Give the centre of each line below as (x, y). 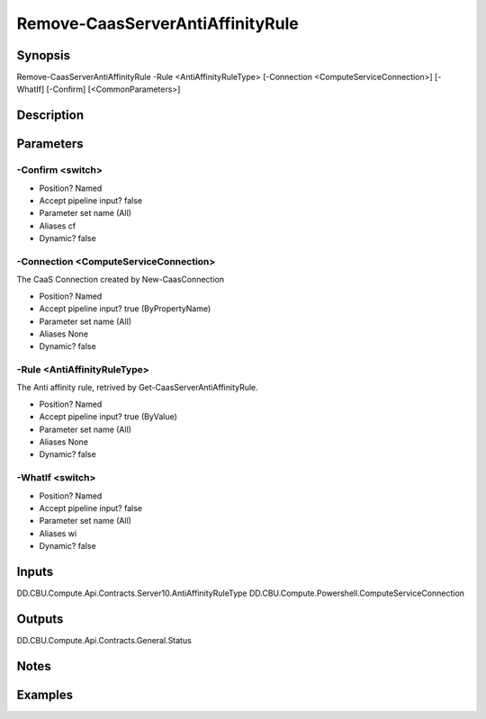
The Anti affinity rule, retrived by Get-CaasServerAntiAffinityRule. (137, 388)
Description (50, 116)
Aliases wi (58, 533)
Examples (45, 694)
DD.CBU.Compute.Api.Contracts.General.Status (104, 640)
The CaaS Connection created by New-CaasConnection (121, 280)
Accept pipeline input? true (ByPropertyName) (125, 309)
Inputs (35, 571)
